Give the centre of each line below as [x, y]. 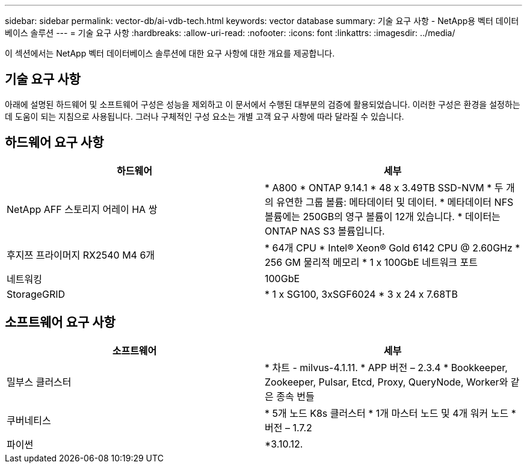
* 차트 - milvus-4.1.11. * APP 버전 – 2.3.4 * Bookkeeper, [386, 367]
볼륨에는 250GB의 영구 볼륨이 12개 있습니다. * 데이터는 [383, 216]
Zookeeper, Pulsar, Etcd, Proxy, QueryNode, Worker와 [387, 382]
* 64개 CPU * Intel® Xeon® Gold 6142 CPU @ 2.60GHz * [393, 248]
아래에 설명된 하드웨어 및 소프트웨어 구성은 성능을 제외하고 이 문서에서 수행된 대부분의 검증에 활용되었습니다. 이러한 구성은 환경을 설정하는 [263, 104]
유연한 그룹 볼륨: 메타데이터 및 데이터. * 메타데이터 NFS [395, 202]
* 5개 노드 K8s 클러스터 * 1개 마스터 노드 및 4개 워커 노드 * [390, 413]
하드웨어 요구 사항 [54, 143]
